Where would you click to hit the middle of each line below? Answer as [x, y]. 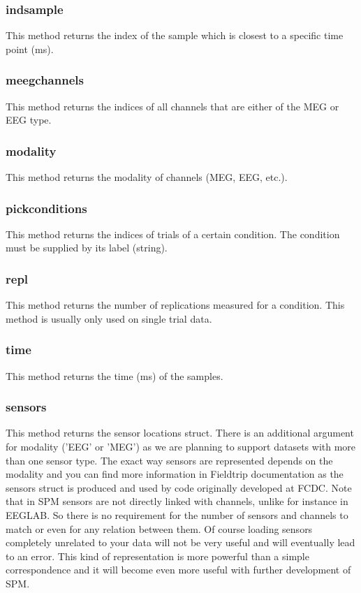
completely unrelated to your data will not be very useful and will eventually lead [180, 542]
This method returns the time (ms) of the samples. [115, 375]
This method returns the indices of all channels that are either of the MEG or [172, 106]
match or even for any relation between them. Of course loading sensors [159, 528]
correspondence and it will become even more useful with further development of [178, 570]
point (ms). [30, 49]
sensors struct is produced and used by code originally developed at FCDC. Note [179, 487]
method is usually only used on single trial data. [109, 318]
